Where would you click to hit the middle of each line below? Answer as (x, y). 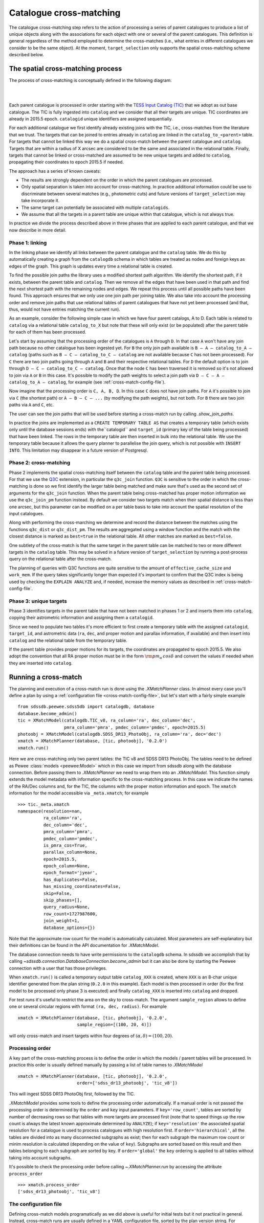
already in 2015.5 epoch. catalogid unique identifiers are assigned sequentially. (91, 119)
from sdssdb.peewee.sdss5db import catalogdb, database (86, 707)
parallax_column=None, (70, 852)
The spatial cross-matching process (66, 68)
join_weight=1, (62, 921)
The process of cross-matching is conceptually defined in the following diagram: (90, 80)
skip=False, (58, 893)
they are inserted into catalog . (41, 663)
